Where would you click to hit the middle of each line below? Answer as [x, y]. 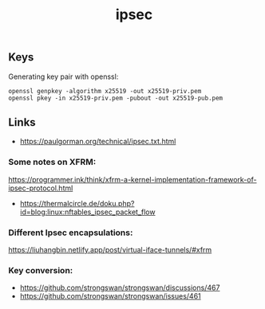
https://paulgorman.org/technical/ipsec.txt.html [98, 142]
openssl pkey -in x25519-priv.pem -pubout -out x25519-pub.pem [116, 98]
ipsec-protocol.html [41, 188]
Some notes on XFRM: [52, 162]
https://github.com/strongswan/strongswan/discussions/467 [120, 287]
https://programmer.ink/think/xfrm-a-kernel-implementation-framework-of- [132, 179]
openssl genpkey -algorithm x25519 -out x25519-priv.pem [105, 91]
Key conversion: [41, 270]
